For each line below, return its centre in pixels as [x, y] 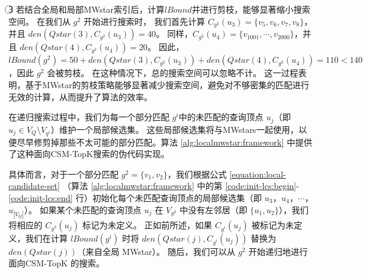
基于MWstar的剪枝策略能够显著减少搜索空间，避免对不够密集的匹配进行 [167, 84]
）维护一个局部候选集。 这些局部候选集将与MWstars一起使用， [174, 129]
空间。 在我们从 [40, 21]
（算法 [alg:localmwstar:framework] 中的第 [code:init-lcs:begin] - [181, 186]
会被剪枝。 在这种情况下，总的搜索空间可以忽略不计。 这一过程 [173, 73]
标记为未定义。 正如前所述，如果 [147, 224]
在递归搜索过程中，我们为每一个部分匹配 [89, 117]
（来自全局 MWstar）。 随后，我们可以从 [156, 251]
